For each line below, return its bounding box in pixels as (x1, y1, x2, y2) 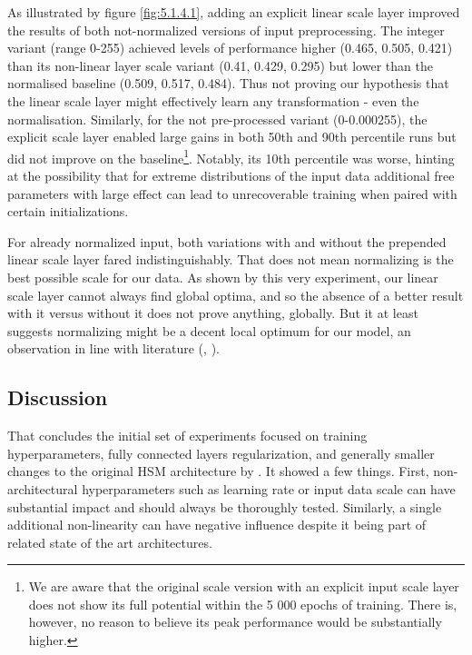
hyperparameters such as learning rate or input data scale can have (82, 479, 456, 498)
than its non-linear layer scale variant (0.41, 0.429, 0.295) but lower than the (7, 55, 433, 74)
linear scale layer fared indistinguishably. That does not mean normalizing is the (7, 250, 454, 269)
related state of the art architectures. (7, 532, 212, 551)
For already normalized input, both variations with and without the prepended (7, 232, 447, 251)
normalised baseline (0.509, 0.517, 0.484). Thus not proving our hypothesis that (7, 74, 449, 93)
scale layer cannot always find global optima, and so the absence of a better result (7, 285, 464, 304)
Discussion (7, 383, 108, 412)
